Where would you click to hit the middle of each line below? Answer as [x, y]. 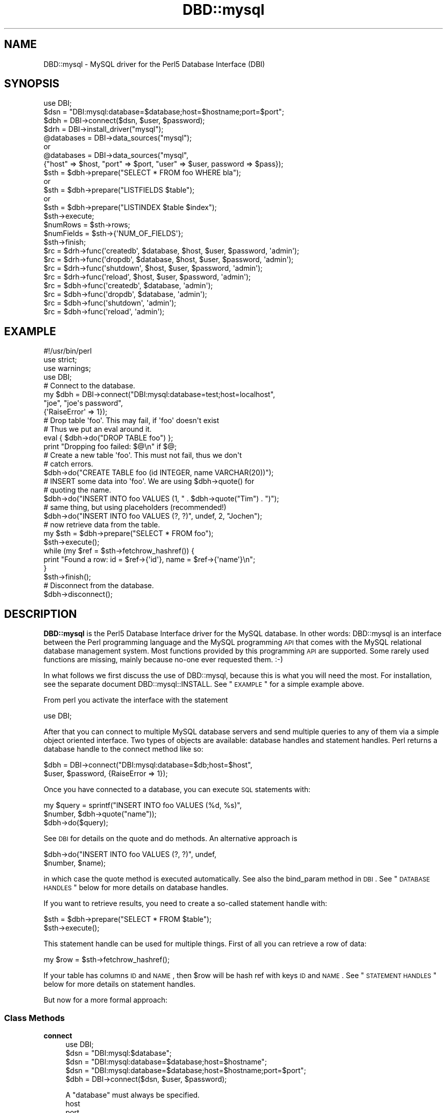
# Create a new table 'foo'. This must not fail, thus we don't [143, 455]
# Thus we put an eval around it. [98, 429]
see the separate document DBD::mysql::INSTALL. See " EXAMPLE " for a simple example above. [204, 684]
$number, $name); [75, 863]
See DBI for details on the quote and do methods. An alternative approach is [170, 839]
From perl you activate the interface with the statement [136, 700]
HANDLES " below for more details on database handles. [136, 888]
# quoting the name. [77, 490]
